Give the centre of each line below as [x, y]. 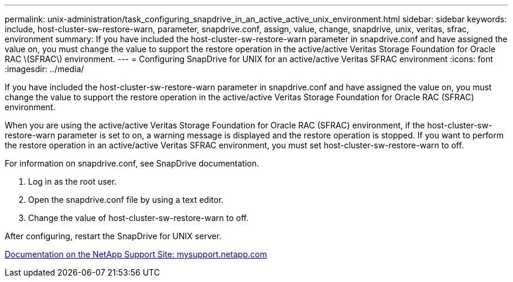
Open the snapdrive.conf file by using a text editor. [126, 200]
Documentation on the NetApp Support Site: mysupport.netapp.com [136, 254]
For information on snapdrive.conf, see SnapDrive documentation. [132, 163]
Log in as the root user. [73, 181]
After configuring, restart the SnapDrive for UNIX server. [113, 236]
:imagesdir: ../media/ [45, 69]
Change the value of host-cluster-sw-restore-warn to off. [138, 218]
